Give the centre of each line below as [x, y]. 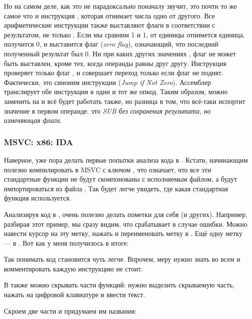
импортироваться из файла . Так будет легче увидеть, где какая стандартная [116, 188]
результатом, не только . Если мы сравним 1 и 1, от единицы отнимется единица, [125, 34]
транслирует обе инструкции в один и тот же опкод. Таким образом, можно [116, 92]
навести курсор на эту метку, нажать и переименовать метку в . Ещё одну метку [123, 233]
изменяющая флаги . [33, 120]
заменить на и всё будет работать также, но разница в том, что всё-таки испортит [125, 101]
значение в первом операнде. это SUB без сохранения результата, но [107, 110]
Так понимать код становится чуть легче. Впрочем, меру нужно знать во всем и [122, 259]
